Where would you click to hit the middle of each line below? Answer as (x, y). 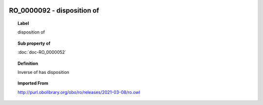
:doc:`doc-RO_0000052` (42, 52)
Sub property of (34, 43)
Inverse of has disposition (44, 72)
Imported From (33, 83)
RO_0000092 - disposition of (54, 10)
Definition (28, 63)
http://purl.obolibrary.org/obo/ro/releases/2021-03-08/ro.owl (79, 92)
